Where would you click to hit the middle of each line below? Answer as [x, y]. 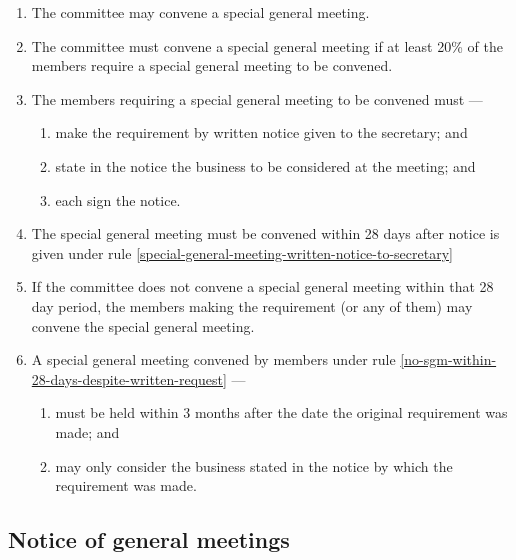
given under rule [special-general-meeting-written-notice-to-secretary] [242, 252]
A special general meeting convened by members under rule [213, 359]
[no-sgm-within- [448, 359]
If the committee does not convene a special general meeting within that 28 [262, 286]
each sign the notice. [118, 199]
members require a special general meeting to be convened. [212, 65]
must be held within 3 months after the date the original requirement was [281, 412]
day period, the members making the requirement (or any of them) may [252, 305]
